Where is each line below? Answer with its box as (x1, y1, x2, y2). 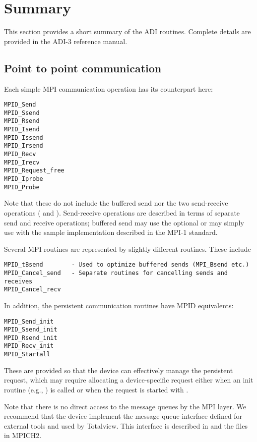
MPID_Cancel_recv (4, 286, 61, 293)
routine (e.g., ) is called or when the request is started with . (4, 384, 189, 394)
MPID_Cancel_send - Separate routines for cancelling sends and (4, 269, 228, 276)
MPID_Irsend (4, 142, 43, 150)
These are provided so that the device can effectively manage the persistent (4, 365, 233, 375)
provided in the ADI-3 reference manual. (4, 36, 128, 46)
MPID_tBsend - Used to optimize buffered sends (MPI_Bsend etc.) (4, 261, 249, 269)
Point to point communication (4, 60, 162, 75)
